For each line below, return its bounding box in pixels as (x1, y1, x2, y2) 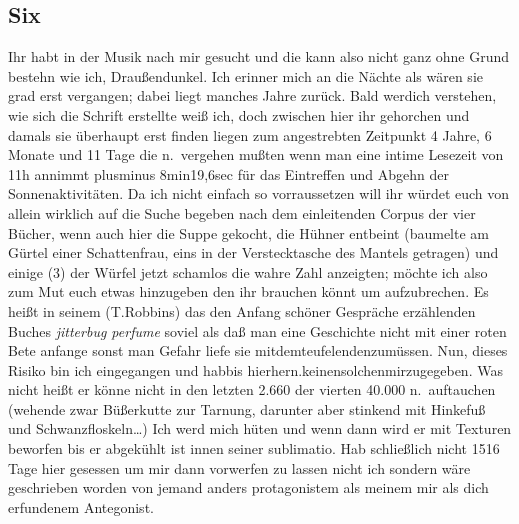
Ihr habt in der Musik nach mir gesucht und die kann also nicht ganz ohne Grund (8, 46, 510, 67)
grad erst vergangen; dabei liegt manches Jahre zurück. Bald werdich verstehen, (8, 85, 497, 106)
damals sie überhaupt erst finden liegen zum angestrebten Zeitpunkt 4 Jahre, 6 (8, 124, 492, 145)
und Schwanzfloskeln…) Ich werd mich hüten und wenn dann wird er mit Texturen (8, 418, 512, 439)
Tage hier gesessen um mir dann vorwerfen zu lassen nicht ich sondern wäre (8, 457, 471, 478)
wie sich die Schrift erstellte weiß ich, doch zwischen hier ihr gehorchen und (8, 104, 470, 125)
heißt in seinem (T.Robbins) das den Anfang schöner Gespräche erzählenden (8, 300, 476, 321)
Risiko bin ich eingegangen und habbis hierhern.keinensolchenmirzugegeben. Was (8, 359, 503, 380)
